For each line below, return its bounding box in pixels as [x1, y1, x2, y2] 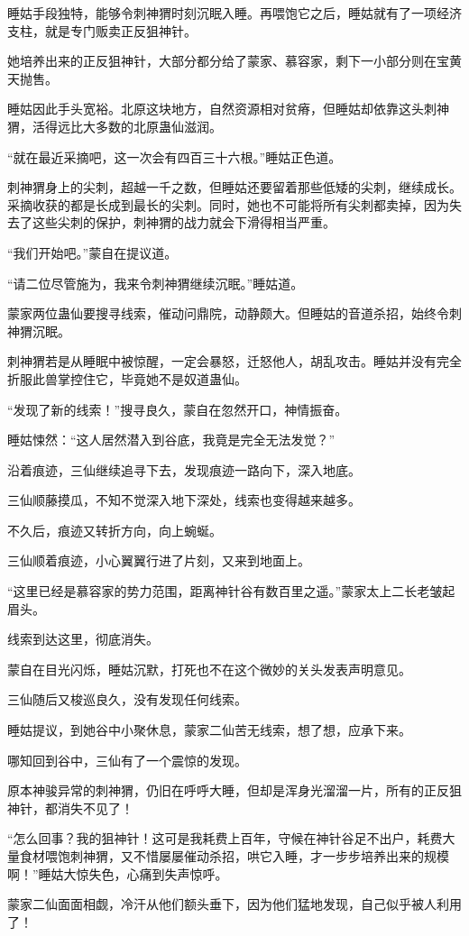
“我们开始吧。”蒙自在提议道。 [7, 243, 178, 262]
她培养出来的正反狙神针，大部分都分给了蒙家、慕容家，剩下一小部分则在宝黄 [7, 51, 462, 70]
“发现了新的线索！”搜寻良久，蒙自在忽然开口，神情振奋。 [7, 399, 348, 418]
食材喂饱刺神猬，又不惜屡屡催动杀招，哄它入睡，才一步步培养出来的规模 [19, 847, 449, 865]
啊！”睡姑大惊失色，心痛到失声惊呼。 [7, 864, 228, 883]
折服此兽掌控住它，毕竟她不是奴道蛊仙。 [7, 369, 247, 388]
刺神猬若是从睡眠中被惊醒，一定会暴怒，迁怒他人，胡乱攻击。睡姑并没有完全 [7, 352, 462, 371]
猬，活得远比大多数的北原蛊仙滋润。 [7, 116, 222, 135]
